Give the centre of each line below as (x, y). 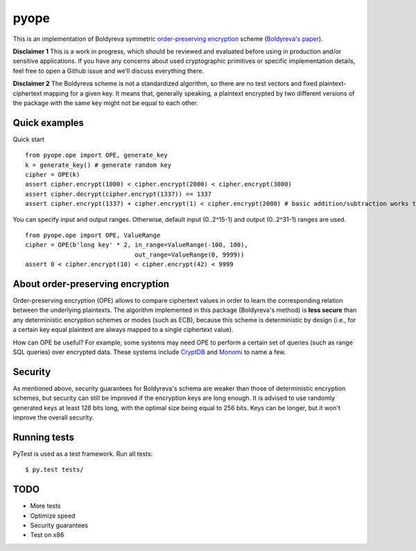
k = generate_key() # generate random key (98, 165)
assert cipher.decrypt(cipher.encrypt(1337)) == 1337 (118, 194)
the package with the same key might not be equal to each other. (106, 103)
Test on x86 (47, 535)
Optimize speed (53, 516)
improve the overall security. (53, 418)
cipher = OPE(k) (53, 174)
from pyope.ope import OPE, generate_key (96, 155)
